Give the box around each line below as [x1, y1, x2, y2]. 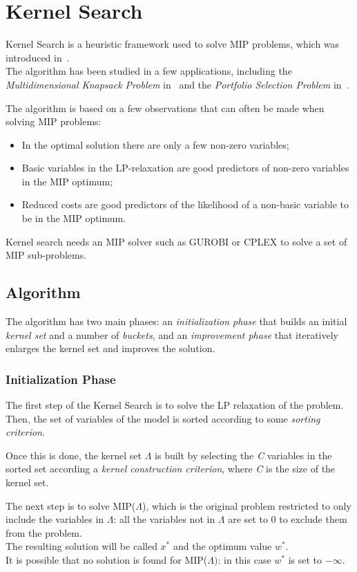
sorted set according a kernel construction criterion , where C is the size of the [6, 461, 336, 476]
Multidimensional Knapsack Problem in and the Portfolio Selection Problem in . [6, 77, 349, 91]
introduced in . [6, 50, 70, 64]
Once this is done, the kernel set [6, 448, 142, 462]
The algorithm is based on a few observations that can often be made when [6, 100, 325, 115]
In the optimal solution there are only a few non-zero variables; [21, 137, 289, 151]
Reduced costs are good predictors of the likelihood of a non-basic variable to [21, 197, 349, 212]
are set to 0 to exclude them [228, 512, 347, 526]
